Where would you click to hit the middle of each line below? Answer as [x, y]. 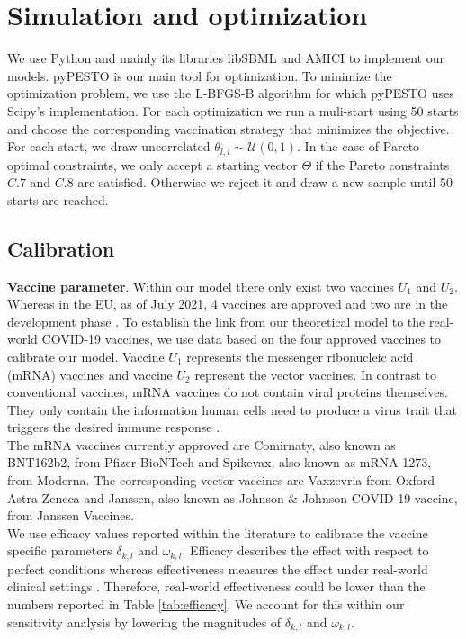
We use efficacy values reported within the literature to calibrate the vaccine [218, 532]
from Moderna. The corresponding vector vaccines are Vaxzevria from [200, 480]
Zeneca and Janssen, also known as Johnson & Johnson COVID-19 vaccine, [250, 497]
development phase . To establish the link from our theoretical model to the [216, 321]
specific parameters [60, 550]
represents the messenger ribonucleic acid [300, 356]
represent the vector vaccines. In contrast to [316, 374]
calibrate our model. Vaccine [86, 356]
